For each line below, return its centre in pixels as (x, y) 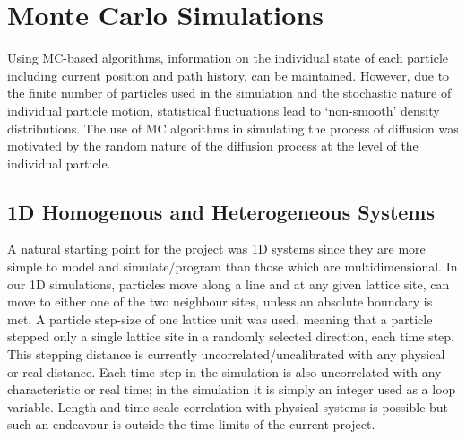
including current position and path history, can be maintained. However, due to (229, 75)
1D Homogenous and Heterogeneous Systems (221, 211)
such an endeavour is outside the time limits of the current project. (191, 424)
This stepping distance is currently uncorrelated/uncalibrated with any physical (226, 354)
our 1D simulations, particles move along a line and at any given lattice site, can (229, 284)
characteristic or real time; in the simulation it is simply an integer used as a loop (232, 389)
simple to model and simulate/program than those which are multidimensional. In (233, 267)
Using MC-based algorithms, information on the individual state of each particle (228, 58)
